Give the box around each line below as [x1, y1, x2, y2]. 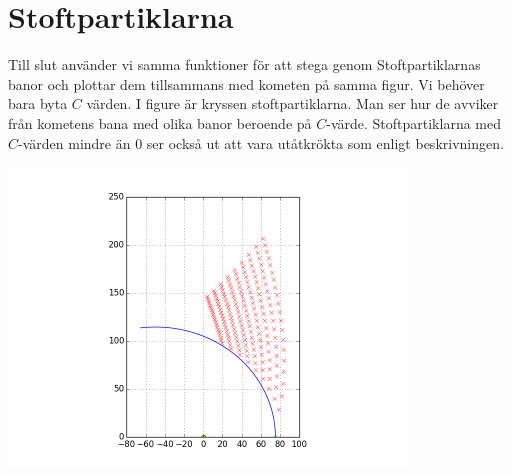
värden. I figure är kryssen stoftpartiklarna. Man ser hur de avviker [86, 93, 499, 114]
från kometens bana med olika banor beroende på [8, 112, 312, 133]
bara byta [8, 93, 68, 114]
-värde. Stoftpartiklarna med [326, 112, 501, 133]
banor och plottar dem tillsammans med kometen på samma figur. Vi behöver [8, 73, 485, 94]
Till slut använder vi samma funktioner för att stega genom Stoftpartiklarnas [8, 54, 481, 75]
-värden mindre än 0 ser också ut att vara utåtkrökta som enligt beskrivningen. [18, 132, 504, 153]
